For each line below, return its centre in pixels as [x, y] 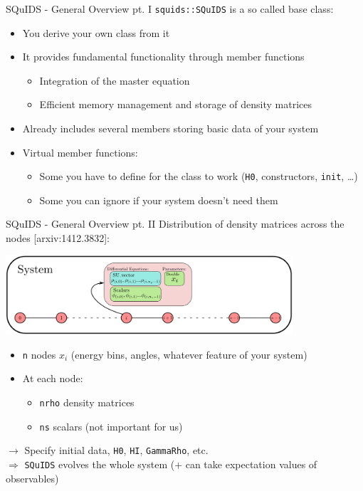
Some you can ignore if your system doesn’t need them [159, 200]
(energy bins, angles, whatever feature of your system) [189, 354]
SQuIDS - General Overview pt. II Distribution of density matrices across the [175, 224]
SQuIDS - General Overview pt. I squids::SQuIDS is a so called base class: [170, 9]
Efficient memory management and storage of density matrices [175, 104]
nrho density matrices [87, 402]
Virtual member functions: [80, 152]
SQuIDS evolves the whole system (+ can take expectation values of [171, 464]
